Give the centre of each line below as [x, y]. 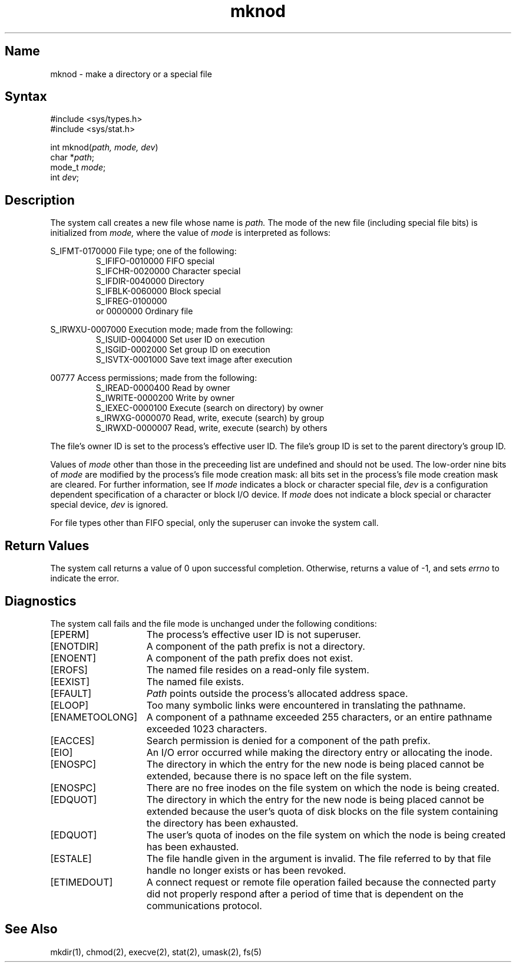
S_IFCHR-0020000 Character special [168, 271]
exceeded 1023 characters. [207, 728]
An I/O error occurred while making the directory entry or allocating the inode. [320, 752]
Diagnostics [41, 601]
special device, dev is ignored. [109, 505]
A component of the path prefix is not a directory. [256, 646]
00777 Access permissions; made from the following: [154, 378]
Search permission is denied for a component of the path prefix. [288, 740]
